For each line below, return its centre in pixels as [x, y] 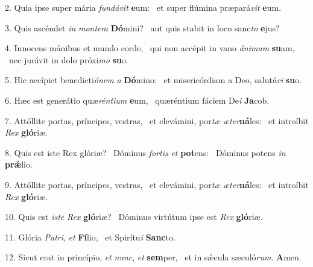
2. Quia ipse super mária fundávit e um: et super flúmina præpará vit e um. [143, 7]
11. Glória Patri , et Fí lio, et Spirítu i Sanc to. [90, 237]
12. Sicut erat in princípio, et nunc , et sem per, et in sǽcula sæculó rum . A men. [153, 257]
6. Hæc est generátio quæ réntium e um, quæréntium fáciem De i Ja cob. [137, 100]
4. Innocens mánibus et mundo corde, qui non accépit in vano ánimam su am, [150, 48]
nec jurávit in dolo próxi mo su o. [68, 59]
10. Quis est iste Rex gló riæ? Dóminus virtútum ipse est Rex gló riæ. [134, 217]
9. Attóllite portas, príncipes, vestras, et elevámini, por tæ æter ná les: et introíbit [157, 184]
